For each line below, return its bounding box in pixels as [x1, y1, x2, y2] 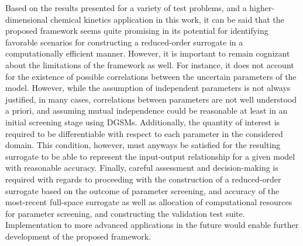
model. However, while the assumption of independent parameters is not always [5, 82, 291, 94]
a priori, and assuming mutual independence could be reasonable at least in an [5, 104, 288, 117]
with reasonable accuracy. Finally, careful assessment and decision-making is [5, 161, 278, 174]
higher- [249, 2, 275, 13]
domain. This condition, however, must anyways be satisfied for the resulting [5, 139, 281, 151]
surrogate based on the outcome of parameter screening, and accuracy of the [5, 184, 280, 196]
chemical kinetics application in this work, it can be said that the [50, 13, 284, 25]
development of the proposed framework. [5, 230, 151, 242]
